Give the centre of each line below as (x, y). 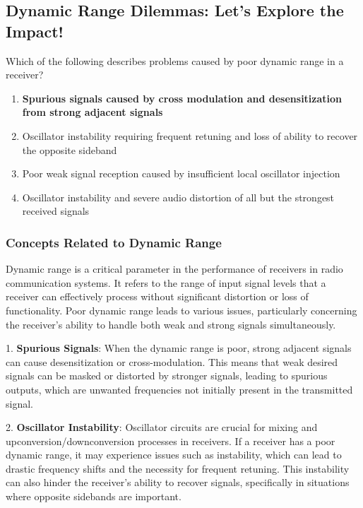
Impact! (35, 31)
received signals (56, 211)
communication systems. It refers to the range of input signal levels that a (166, 282)
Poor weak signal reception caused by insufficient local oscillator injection (181, 173)
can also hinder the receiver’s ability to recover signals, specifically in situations (178, 482)
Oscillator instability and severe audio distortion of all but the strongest (178, 197)
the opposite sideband (70, 149)
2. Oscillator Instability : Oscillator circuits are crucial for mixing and (162, 427)
